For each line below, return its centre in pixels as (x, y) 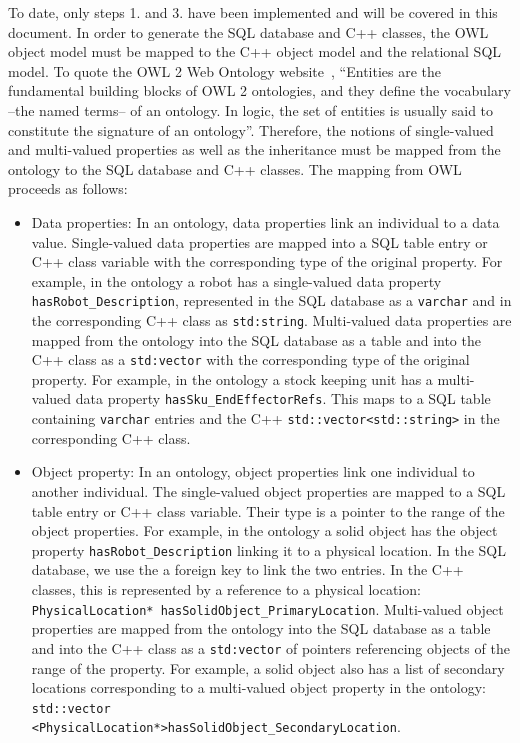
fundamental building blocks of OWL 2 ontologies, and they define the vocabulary (259, 90)
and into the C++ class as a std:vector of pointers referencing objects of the (270, 647)
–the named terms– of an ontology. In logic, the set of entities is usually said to (251, 109)
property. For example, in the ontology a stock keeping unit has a (232, 378)
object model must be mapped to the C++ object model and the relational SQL (255, 51)
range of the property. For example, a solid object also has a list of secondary (268, 667)
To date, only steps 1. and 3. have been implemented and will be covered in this (253, 12)
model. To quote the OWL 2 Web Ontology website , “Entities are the (225, 70)
